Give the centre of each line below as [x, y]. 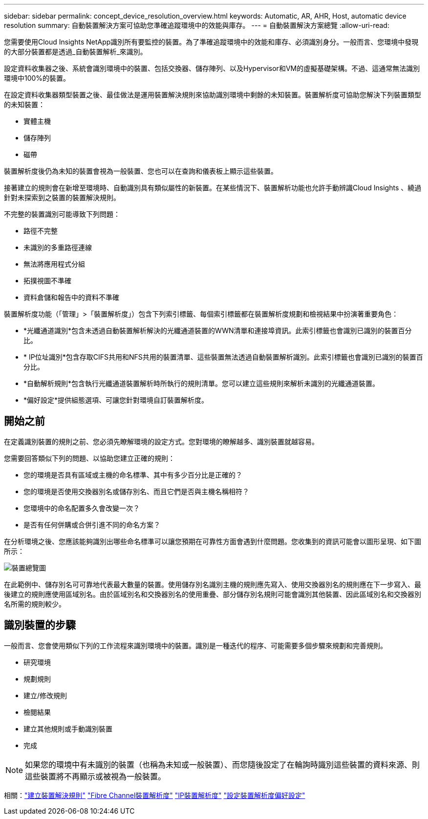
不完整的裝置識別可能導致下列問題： [62, 214]
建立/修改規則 [45, 695]
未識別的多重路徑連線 [58, 247]
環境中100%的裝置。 [37, 78]
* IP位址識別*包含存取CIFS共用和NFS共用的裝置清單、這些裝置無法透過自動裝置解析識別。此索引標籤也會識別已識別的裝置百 [223, 357]
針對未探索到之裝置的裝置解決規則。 [62, 197]
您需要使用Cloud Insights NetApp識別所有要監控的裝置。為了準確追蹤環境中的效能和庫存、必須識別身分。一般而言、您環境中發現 [211, 42]
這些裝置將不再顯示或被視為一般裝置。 [96, 776]
